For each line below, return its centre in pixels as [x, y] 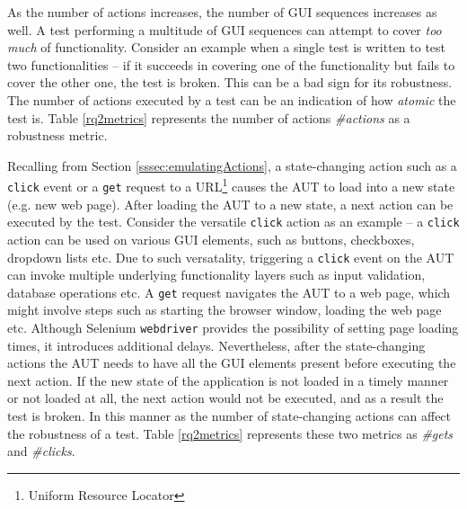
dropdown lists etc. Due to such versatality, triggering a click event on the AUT [231, 257]
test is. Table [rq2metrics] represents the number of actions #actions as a [209, 117]
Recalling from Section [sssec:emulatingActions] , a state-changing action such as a [232, 165]
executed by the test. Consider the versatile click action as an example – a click [233, 222]
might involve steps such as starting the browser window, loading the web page [225, 310]
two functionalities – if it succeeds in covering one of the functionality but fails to [231, 64]
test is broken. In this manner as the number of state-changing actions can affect [229, 416]
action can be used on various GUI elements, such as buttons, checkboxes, [211, 239]
